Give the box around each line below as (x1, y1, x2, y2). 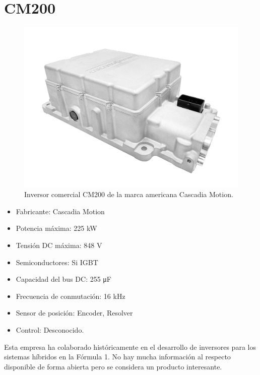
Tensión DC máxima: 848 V (16, 240, 102, 251)
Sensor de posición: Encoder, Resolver (16, 307, 133, 318)
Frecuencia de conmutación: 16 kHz (16, 290, 125, 301)
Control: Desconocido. (16, 325, 84, 335)
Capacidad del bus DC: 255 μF (16, 274, 111, 284)
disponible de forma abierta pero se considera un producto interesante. (4, 361, 222, 371)
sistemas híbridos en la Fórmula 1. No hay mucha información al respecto (4, 351, 231, 362)
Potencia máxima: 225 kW (16, 223, 97, 233)
